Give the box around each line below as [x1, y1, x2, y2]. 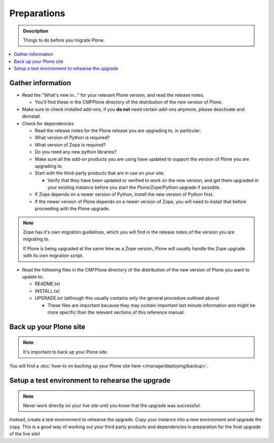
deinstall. [22, 113, 42, 119]
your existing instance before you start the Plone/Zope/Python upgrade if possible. [47, 184, 221, 190]
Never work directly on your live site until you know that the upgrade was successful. [23, 402, 201, 408]
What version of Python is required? [35, 134, 110, 141]
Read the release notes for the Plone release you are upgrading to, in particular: [35, 127, 201, 133]
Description [23, 28, 49, 34]
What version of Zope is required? [35, 142, 106, 148]
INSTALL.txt [35, 288, 60, 294]
